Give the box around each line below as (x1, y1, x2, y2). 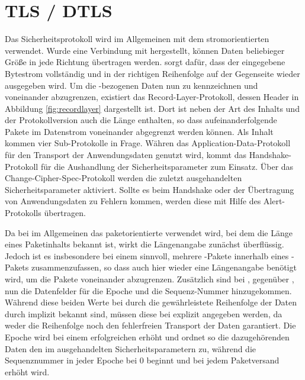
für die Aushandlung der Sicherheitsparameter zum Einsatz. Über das (40, 160, 294, 172)
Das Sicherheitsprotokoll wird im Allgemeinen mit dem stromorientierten (5, 33, 269, 45)
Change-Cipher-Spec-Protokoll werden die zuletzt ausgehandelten (5, 172, 242, 184)
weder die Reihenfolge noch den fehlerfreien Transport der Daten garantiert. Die (5, 319, 296, 331)
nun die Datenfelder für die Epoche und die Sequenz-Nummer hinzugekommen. (5, 284, 292, 297)
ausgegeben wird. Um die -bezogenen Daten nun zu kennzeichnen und (5, 79, 258, 91)
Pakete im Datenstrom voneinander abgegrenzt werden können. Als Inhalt (5, 125, 274, 137)
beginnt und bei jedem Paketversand (146, 354, 280, 366)
